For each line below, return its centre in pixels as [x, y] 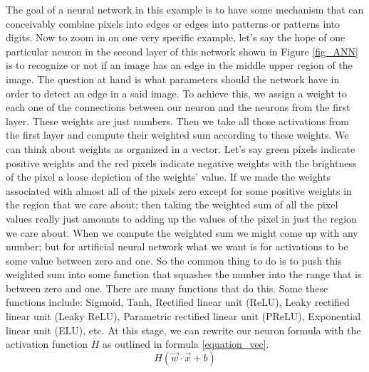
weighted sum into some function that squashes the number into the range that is [184, 274]
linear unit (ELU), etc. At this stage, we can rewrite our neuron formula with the [183, 330]
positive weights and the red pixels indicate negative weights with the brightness [181, 163]
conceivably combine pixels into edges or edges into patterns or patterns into [173, 23]
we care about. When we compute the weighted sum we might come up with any [182, 232]
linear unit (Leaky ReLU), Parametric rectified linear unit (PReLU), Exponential [183, 316]
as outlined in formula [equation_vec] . [186, 344]
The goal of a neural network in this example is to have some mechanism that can [185, 9]
